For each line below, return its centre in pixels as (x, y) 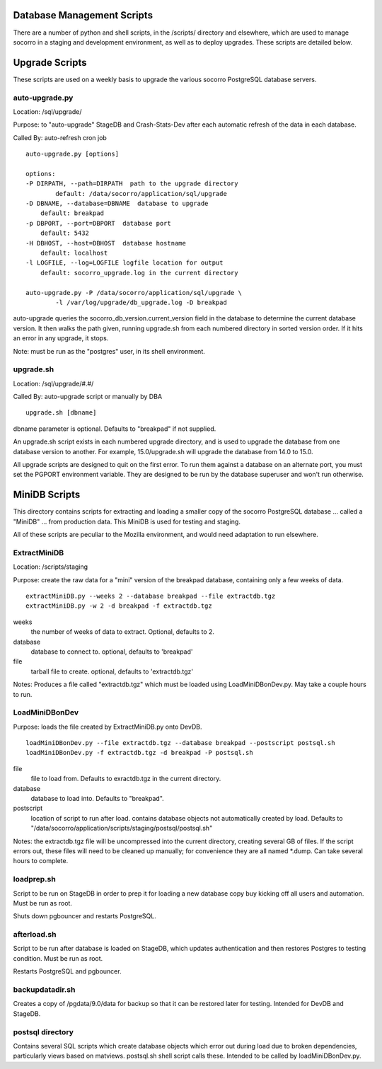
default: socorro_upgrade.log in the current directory (139, 273)
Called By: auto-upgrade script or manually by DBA (88, 397)
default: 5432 (65, 233)
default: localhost (74, 253)
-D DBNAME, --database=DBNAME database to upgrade (117, 204)
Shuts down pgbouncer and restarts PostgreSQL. (85, 916)
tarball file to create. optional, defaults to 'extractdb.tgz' (112, 671)
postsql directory (44, 1032)
